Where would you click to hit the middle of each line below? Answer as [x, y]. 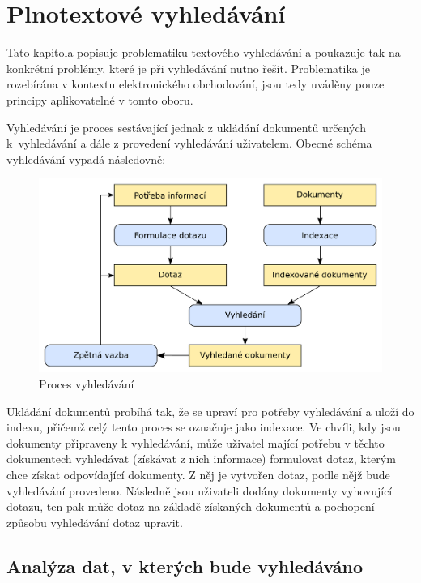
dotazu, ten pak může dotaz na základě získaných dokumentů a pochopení [191, 506]
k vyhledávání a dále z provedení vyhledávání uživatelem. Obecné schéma [189, 143]
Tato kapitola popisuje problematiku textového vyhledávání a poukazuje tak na [204, 52]
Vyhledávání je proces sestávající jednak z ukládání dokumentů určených [187, 127]
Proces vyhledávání [87, 384]
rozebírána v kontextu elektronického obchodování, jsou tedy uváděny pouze [196, 84]
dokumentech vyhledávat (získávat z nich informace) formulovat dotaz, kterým [201, 459]
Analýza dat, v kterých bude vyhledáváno [185, 566]
